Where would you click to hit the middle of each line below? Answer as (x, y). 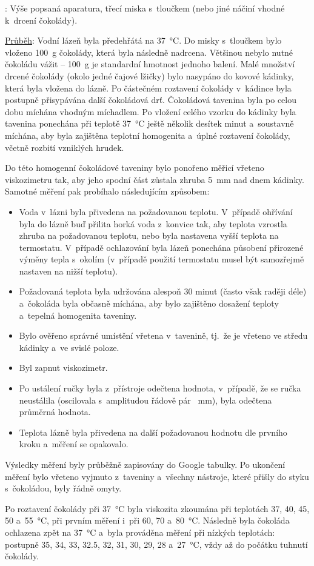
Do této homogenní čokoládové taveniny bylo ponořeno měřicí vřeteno (135, 168)
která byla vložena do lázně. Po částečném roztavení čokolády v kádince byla (148, 88)
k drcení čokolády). (41, 20)
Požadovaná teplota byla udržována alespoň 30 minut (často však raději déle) (163, 291)
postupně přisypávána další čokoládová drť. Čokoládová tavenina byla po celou (151, 100)
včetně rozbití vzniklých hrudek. (65, 147)
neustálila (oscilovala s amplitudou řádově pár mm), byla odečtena (145, 400)
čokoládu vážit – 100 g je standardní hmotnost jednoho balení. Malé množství (150, 64)
